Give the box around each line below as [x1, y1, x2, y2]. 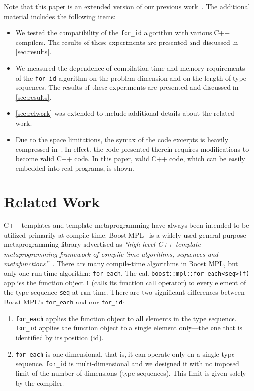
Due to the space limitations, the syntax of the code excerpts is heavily [15, 134, 229, 144]
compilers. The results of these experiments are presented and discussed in [15, 37, 238, 47]
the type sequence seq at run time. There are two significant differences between [4, 287, 245, 297]
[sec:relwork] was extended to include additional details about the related [15, 108, 234, 118]
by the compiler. [15, 377, 64, 388]
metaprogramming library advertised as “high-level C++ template [4, 239, 201, 249]
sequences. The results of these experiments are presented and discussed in [15, 82, 239, 92]
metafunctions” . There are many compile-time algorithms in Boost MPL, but [4, 258, 238, 268]
